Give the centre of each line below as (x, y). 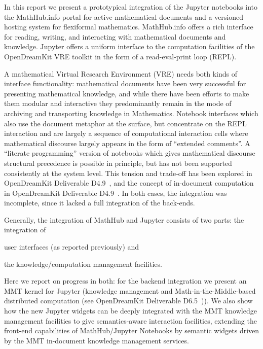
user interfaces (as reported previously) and (72, 247)
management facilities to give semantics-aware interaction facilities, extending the (130, 320)
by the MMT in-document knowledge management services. (97, 340)
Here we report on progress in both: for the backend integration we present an (125, 281)
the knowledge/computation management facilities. (83, 264)
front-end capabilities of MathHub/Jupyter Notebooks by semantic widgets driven (132, 330)
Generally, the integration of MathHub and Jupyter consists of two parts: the (124, 219)
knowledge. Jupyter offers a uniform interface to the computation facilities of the (129, 46)
